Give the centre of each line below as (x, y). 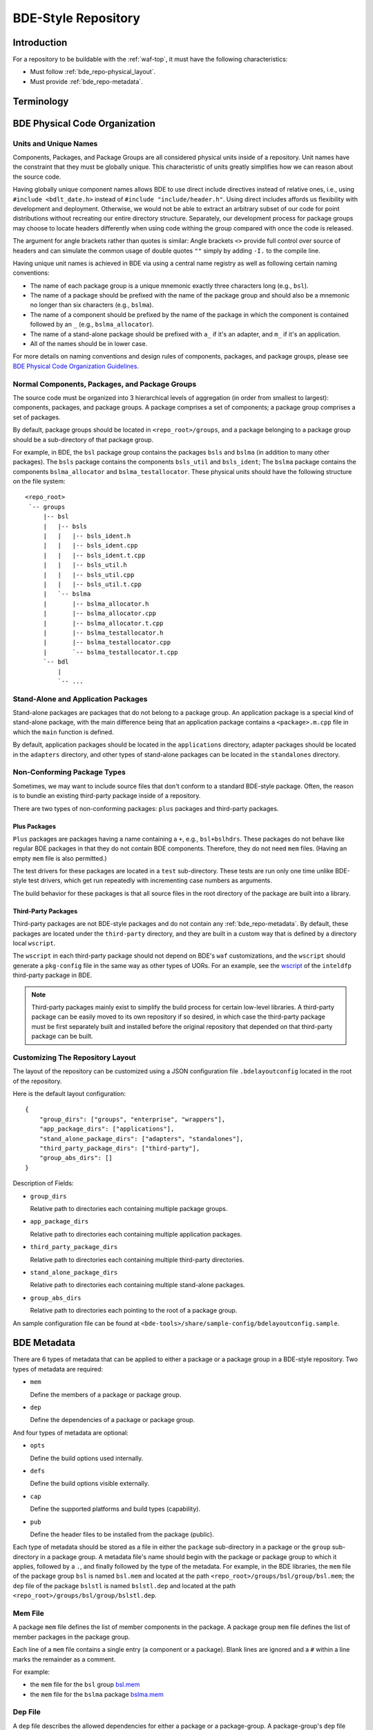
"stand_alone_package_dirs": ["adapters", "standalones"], (141, 1139)
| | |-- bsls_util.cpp (89, 575)
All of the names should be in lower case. (89, 344)
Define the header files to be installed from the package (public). (122, 1534)
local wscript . (34, 943)
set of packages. (37, 417)
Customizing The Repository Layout (74, 1057)
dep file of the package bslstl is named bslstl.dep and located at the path (124, 1585)
